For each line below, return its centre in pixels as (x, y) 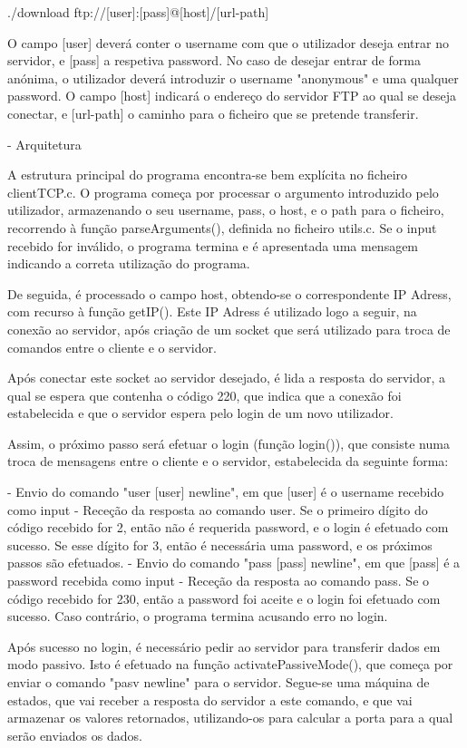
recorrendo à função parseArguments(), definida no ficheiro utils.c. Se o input (222, 227)
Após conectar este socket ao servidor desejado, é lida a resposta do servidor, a (227, 378)
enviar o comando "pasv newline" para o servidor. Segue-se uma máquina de (219, 682)
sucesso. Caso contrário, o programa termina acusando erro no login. (198, 616)
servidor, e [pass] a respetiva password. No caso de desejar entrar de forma (214, 60)
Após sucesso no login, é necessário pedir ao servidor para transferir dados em (224, 646)
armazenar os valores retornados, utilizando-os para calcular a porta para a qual (230, 718)
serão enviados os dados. (75, 735)
